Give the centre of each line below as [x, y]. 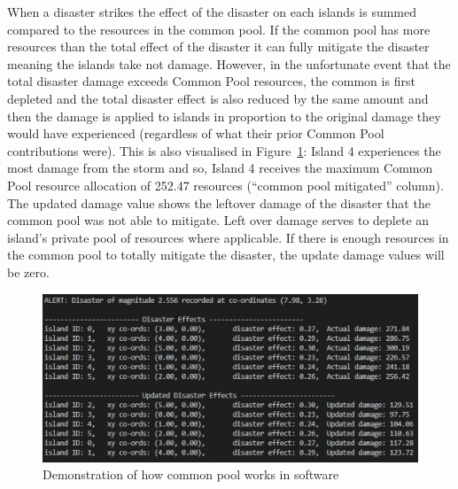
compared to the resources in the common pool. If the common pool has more [219, 29]
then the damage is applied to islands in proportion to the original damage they [224, 116]
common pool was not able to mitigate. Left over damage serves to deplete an [218, 220]
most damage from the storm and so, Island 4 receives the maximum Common [220, 168]
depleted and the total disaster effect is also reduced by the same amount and [218, 98]
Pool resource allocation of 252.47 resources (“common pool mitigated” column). [225, 185]
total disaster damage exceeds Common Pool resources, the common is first [211, 81]
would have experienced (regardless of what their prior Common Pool [196, 133]
